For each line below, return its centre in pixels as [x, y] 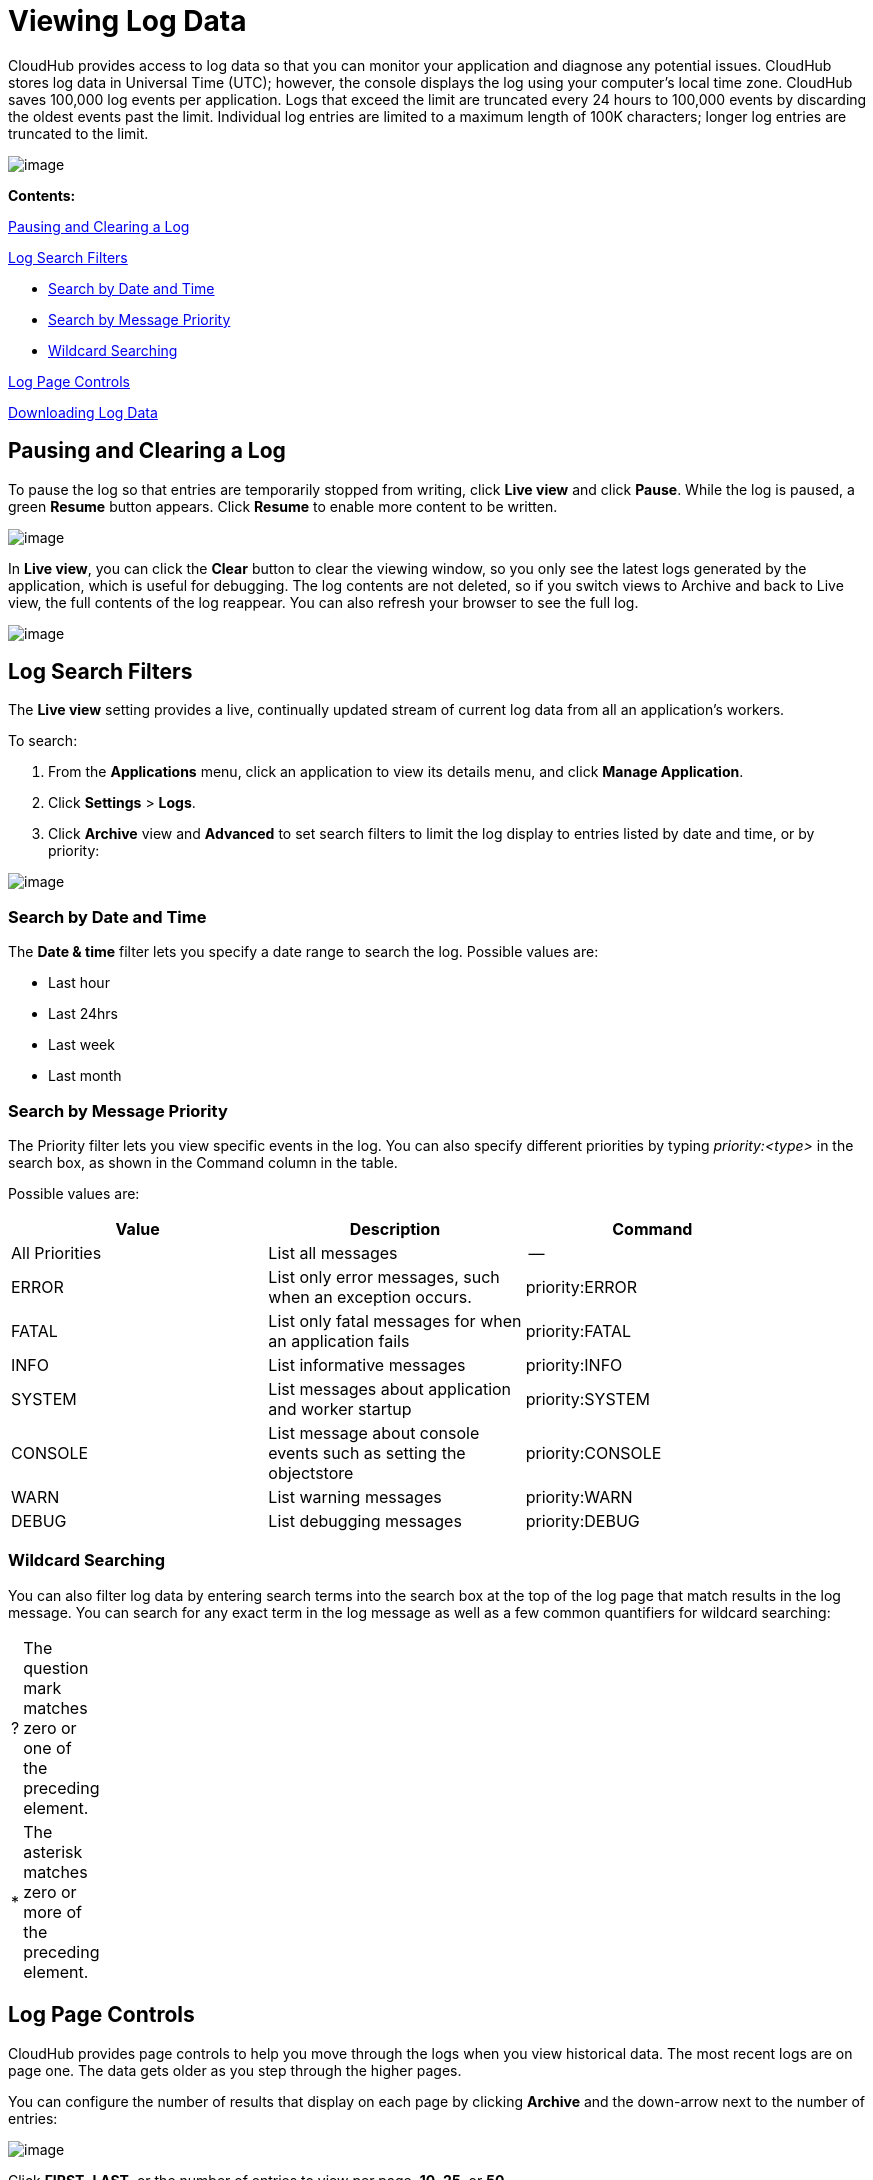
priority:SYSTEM [588, 1398]
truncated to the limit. [78, 133]
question [56, 1667]
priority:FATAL [578, 1330]
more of [52, 1911]
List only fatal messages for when [395, 1320]
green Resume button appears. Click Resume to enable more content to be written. [283, 506]
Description [395, 1228]
